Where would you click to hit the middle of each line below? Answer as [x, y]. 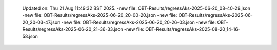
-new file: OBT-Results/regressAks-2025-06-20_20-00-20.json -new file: [100, 15]
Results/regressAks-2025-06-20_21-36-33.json [73, 29]
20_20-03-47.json [41, 22]
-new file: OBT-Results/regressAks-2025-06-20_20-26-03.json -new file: [139, 22]
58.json [30, 36]
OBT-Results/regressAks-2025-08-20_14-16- [193, 29]
